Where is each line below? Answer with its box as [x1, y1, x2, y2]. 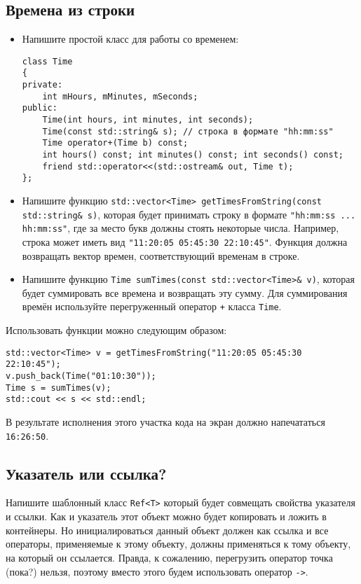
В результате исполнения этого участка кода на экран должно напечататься [6, 415, 325, 429]
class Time [22, 56, 73, 67]
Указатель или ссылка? [6, 462, 167, 484]
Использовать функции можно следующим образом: [6, 323, 227, 338]
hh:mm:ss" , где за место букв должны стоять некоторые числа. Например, [22, 221, 339, 235]
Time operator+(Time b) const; [42, 138, 189, 148]
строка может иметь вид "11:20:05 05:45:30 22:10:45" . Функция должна [22, 234, 348, 249]
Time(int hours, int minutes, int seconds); [42, 115, 254, 125]
